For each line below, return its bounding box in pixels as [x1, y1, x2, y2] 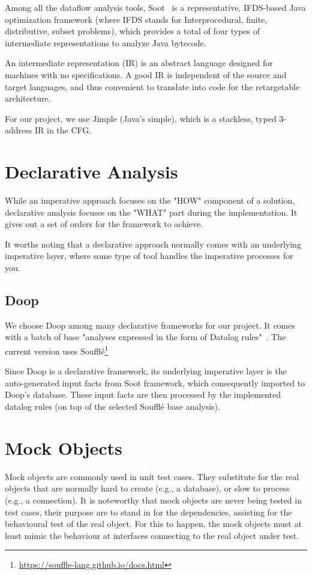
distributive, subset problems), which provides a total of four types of [5, 25, 260, 37]
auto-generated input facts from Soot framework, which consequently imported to [5, 376, 305, 389]
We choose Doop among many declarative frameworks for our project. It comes [5, 318, 296, 331]
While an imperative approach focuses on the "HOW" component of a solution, [5, 194, 295, 207]
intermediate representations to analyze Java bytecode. [5, 36, 206, 49]
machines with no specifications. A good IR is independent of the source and [5, 68, 287, 81]
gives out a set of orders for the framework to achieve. [5, 218, 203, 230]
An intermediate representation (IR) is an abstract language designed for [5, 56, 273, 69]
